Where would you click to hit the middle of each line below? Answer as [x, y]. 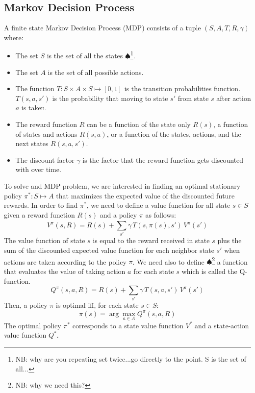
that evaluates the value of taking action [65, 271]
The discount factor [45, 160]
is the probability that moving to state [110, 98]
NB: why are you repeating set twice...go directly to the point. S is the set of [131, 358]
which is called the [209, 271]
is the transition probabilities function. [182, 88]
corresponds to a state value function [128, 325]
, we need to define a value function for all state [158, 205]
